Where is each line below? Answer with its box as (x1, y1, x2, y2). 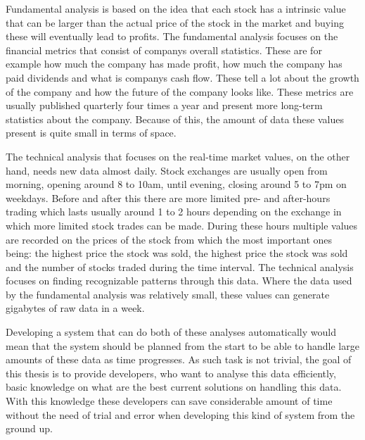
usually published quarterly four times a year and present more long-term (6, 98, 323, 113)
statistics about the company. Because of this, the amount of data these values (6, 111, 344, 126)
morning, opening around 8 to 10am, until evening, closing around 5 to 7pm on (6, 177, 347, 191)
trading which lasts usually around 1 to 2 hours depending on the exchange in (6, 204, 342, 219)
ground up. (6, 421, 53, 436)
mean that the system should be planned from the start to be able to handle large (6, 338, 359, 353)
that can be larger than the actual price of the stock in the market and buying (6, 15, 344, 30)
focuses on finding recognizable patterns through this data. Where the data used (6, 273, 352, 288)
